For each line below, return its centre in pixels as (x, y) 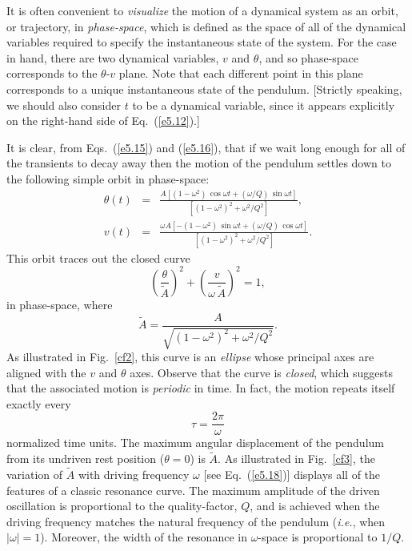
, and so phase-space (309, 57)
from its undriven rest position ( (86, 458)
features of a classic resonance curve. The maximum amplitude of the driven (193, 490)
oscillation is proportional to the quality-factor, (122, 506)
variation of (35, 475)
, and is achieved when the (315, 506)
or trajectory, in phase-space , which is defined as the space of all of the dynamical (206, 26)
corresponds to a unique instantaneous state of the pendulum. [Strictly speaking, (204, 88)
